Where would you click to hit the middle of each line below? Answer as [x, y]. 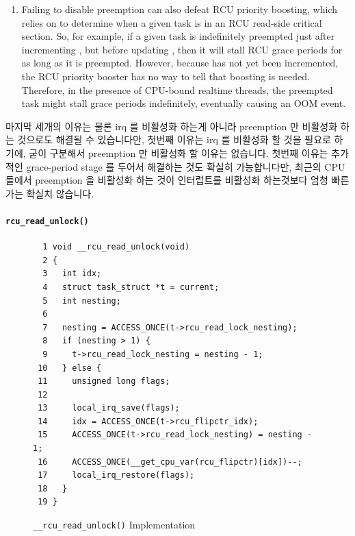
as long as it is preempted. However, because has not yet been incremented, [180, 63]
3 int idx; [72, 274]
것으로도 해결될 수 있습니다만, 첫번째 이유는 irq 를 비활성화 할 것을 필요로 [174, 139]
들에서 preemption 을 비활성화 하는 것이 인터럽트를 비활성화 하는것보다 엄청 [167, 180]
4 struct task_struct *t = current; [131, 287]
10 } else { [70, 368]
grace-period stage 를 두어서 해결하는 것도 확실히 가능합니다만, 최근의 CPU [186, 166]
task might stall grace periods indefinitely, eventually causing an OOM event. [184, 103]
